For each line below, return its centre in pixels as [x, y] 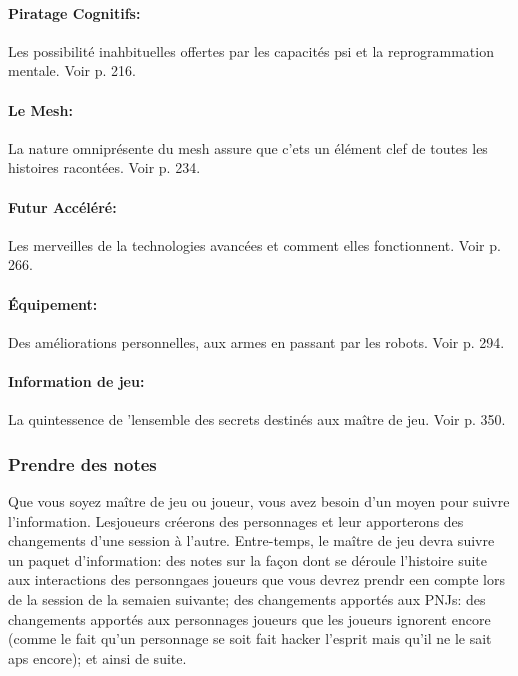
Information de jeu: [76, 380]
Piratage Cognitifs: [74, 12]
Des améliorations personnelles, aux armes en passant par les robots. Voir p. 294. [256, 341]
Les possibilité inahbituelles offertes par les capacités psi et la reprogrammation [251, 50]
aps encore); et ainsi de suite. [97, 657]
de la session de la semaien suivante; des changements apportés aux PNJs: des [247, 598]
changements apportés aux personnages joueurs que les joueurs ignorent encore [249, 618]
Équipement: [53, 303]
